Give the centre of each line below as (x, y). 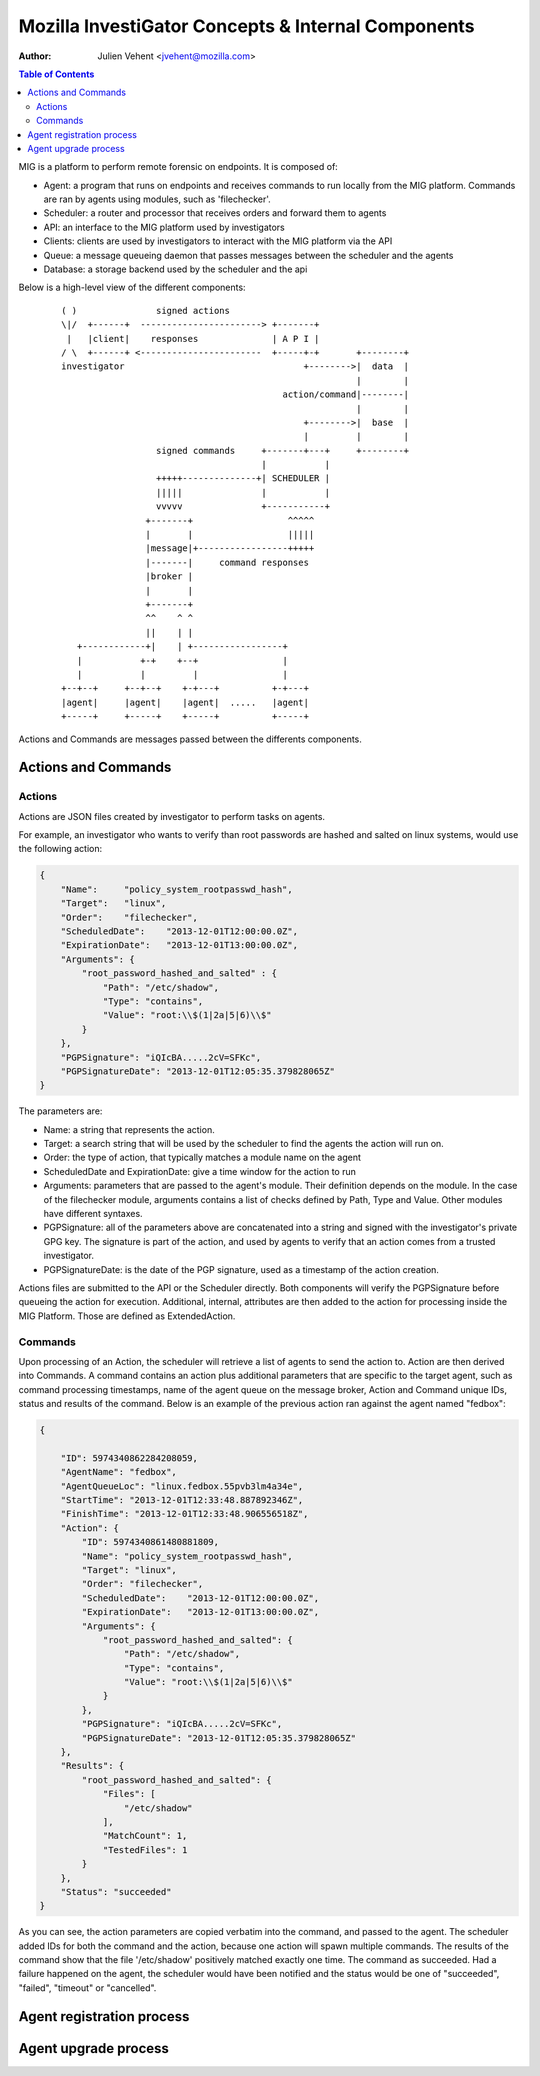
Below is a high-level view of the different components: (132, 287)
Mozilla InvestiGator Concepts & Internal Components (246, 26)
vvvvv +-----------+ (242, 506)
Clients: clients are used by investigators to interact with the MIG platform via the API (218, 241)
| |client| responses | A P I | (193, 338)
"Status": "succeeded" (116, 1891)
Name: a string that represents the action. (129, 1129)
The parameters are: (60, 1111)
